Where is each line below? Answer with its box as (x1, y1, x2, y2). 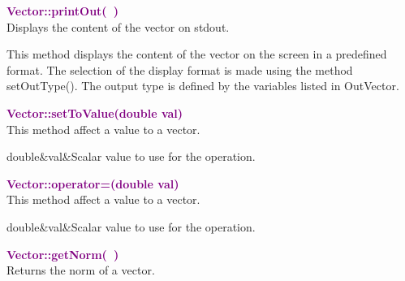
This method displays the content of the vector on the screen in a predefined (6, 45, 387, 63)
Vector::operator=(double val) (6, 175, 179, 192)
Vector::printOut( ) (6, 2, 118, 19)
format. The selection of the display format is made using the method (6, 61, 353, 78)
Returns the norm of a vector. (6, 262, 155, 279)
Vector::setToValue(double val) (6, 104, 183, 121)
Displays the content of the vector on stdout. (6, 18, 230, 35)
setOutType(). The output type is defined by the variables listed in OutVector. (6, 77, 399, 94)
